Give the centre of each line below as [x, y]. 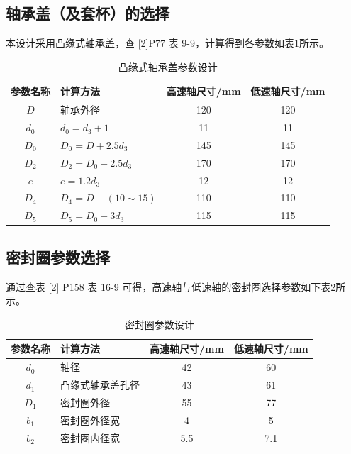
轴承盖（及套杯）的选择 [88, 13]
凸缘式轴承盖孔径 [100, 385]
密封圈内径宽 [90, 437]
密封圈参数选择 [58, 256]
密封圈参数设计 [159, 324]
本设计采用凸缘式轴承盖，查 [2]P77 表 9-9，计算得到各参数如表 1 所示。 [167, 43]
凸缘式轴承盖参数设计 [168, 66]
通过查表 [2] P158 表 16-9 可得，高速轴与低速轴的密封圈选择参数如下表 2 [171, 286]
